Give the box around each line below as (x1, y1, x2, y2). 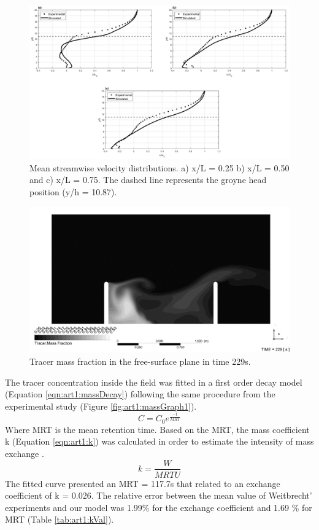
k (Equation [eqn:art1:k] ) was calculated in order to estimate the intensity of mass (5, 435, 314, 448)
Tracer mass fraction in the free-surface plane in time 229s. (29, 354, 251, 367)
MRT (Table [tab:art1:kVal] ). (5, 513, 114, 526)
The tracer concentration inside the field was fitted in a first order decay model (5, 375, 302, 388)
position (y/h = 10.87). (29, 185, 117, 198)
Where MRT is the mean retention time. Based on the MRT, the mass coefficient (5, 423, 310, 435)
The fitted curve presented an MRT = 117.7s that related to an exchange (5, 477, 280, 489)
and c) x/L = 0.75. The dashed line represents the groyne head (29, 173, 267, 186)
